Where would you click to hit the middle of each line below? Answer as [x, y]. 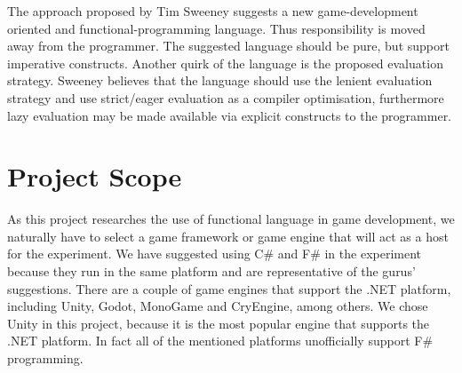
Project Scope [95, 176]
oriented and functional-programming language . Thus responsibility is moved [216, 28]
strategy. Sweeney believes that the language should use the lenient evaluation [220, 80]
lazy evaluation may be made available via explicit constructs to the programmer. [230, 115]
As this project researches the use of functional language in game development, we [231, 219]
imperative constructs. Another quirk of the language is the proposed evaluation [225, 63]
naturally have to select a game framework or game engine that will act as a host [228, 236]
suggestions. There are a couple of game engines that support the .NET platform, [229, 288]
